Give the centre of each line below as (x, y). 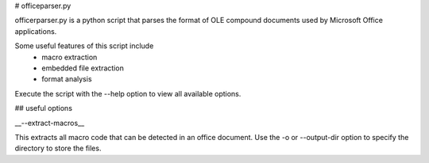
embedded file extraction (83, 68)
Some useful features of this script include (84, 46)
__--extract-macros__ (50, 123)
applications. (36, 31)
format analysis (67, 79)
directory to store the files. (58, 148)
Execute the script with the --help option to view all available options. (128, 93)
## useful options (44, 108)
